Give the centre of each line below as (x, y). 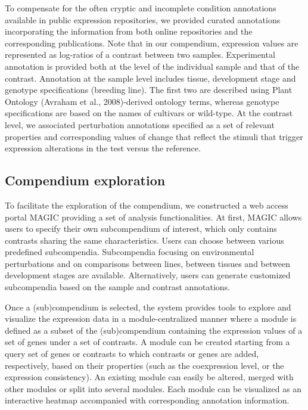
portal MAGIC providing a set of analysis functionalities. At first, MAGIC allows (153, 217)
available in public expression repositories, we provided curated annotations (143, 19)
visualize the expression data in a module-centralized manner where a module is (151, 319)
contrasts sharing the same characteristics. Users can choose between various (144, 240)
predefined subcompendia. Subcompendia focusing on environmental (130, 252)
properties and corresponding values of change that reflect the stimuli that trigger (154, 136)
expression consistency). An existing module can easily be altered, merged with (149, 377)
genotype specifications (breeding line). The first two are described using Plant (149, 90)
